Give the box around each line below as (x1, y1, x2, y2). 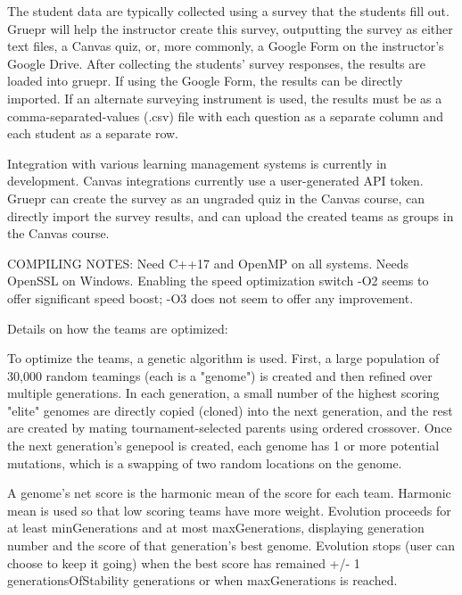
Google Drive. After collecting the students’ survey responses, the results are (7, 54, 425, 72)
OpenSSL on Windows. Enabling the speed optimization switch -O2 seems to (7, 271, 429, 290)
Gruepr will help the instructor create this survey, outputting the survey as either (7, 19, 453, 37)
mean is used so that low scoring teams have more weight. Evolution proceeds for (7, 500, 451, 519)
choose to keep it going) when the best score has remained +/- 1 (7, 553, 360, 572)
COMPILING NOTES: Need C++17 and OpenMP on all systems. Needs (7, 253, 408, 272)
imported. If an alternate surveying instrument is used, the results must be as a (7, 88, 442, 107)
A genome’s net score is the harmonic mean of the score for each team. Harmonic (7, 483, 451, 502)
